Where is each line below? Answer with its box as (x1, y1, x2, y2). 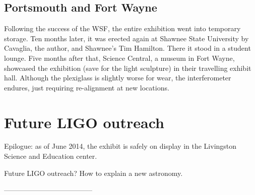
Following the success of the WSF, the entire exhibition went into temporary (4, 23, 241, 34)
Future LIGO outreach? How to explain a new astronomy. (4, 167, 183, 178)
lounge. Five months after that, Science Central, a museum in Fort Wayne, (4, 52, 235, 63)
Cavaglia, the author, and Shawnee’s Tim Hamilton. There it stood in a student (4, 43, 251, 53)
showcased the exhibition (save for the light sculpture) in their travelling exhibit (4, 62, 251, 73)
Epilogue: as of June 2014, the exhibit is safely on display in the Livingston (4, 141, 237, 151)
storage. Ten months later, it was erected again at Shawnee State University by (4, 33, 249, 43)
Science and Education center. (4, 151, 97, 161)
